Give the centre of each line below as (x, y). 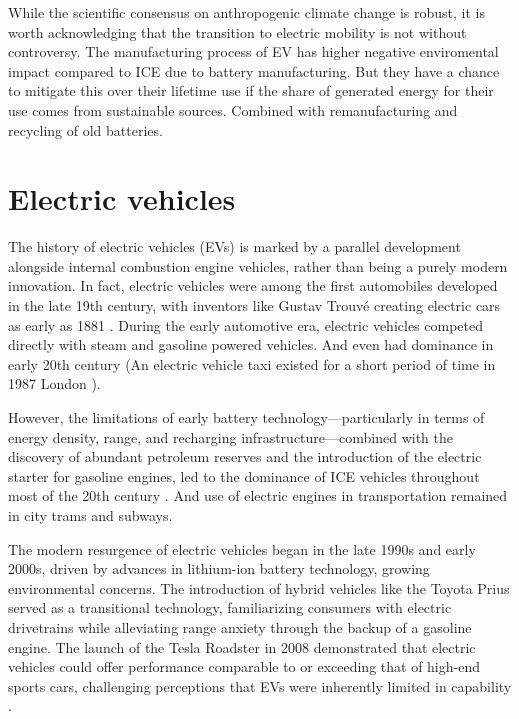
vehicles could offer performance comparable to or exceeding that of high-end (244, 666)
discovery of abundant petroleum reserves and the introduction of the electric (245, 456)
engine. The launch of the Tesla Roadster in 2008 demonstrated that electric (242, 646)
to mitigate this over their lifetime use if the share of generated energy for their (251, 90)
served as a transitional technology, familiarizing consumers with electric (230, 607)
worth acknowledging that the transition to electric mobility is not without (237, 31)
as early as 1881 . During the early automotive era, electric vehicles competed (246, 324)
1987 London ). (54, 383)
